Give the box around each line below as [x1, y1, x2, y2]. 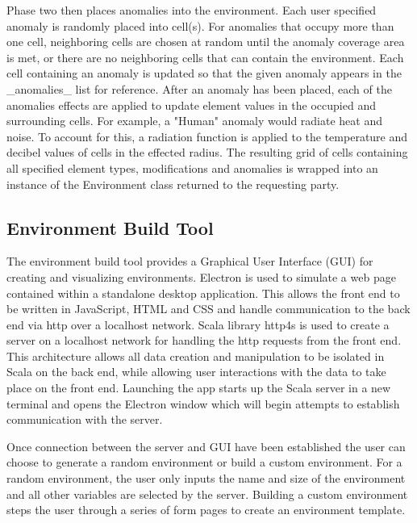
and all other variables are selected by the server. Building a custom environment [6, 485, 408, 502]
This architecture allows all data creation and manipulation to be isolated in [6, 347, 385, 364]
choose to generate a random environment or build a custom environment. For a [6, 454, 402, 471]
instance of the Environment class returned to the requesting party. [6, 175, 340, 192]
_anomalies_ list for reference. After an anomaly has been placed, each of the [6, 80, 392, 97]
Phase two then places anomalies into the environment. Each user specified [6, 2, 377, 18]
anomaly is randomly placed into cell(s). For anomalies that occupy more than [6, 17, 394, 34]
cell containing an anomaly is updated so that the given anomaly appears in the [6, 65, 402, 82]
